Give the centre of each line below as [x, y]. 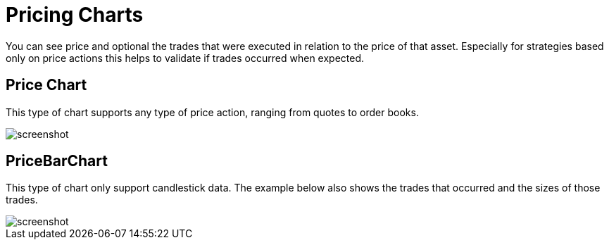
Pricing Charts [75, 15]
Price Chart [46, 85]
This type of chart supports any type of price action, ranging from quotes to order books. [212, 112]
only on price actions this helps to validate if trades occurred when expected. [185, 58]
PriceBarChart [57, 161]
